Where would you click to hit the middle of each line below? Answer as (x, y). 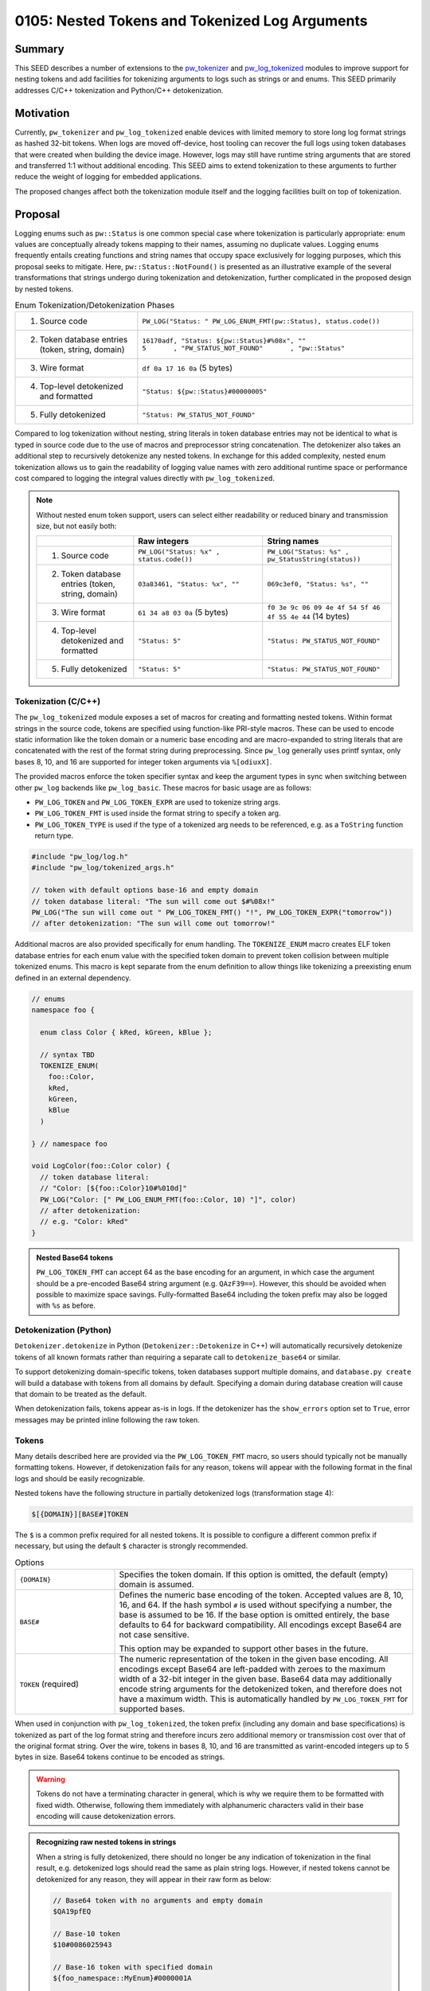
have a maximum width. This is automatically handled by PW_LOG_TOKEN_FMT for (264, 1699)
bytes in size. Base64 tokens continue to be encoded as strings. (120, 1757)
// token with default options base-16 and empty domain (145, 890)
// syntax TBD (68, 1054)
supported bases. (152, 1709)
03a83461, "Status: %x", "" (189, 584)
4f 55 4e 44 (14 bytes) (309, 616)
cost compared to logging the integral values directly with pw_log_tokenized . (145, 478)
